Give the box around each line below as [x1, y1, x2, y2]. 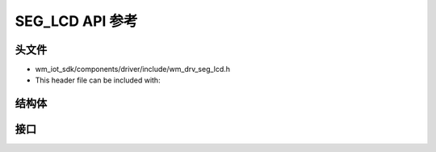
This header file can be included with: [35, 75, 161, 85]
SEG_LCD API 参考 [15, 12, 138, 30]
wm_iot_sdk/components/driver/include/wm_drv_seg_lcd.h [35, 65, 230, 74]
